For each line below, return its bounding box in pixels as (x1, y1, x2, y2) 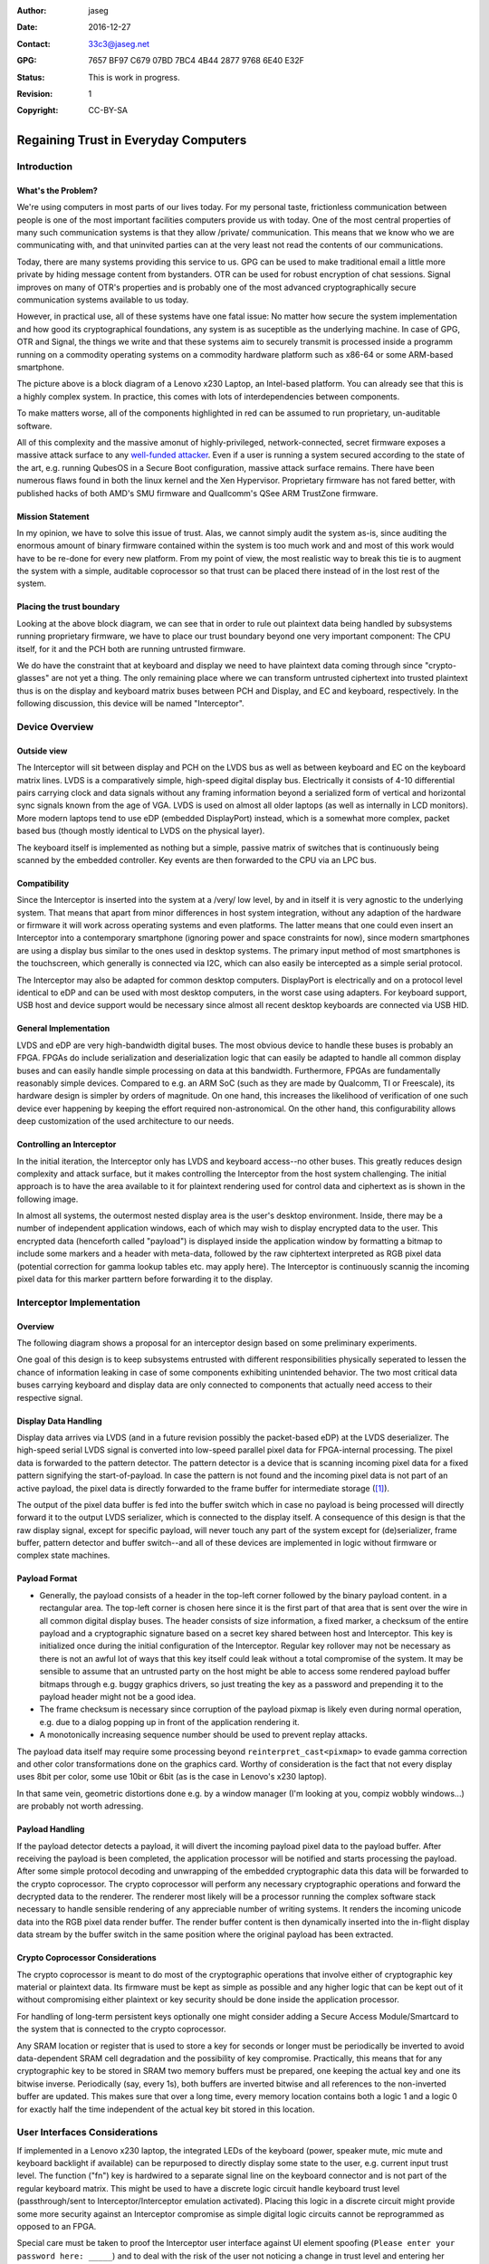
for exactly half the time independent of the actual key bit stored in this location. (16, 2104, 315, 2115)
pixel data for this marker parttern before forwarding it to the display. (16, 1273, 273, 1285)
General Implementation (16, 1023, 110, 1034)
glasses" (16, 673, 50, 684)
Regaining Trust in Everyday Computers (16, 132, 247, 149)
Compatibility (16, 878, 70, 888)
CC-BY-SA (88, 105, 129, 116)
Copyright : (16, 105, 59, 116)
